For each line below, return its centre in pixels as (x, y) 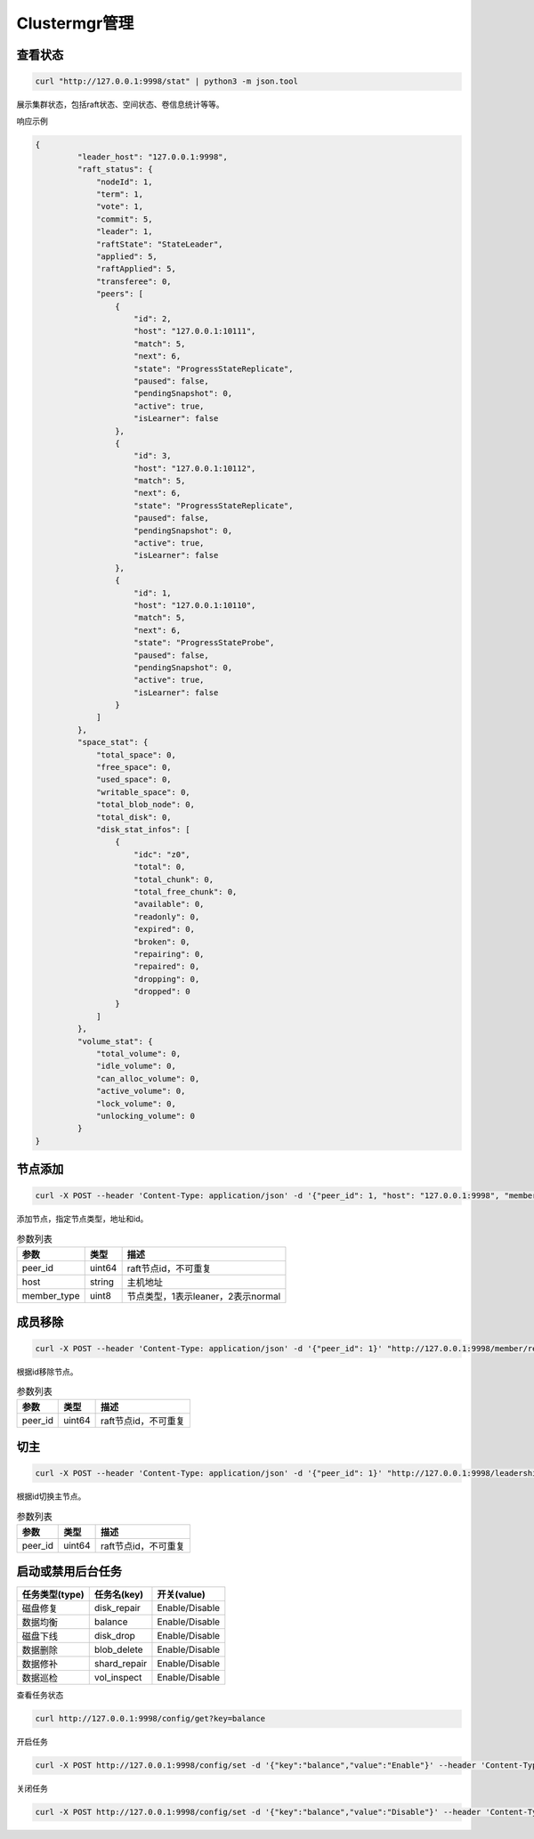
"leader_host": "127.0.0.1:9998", (153, 157)
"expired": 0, (165, 929)
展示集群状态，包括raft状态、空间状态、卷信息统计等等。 (120, 105)
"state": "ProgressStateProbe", (204, 643)
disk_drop (114, 1636)
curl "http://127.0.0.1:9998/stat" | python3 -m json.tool (166, 81)
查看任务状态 (40, 1695)
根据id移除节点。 (47, 1372)
